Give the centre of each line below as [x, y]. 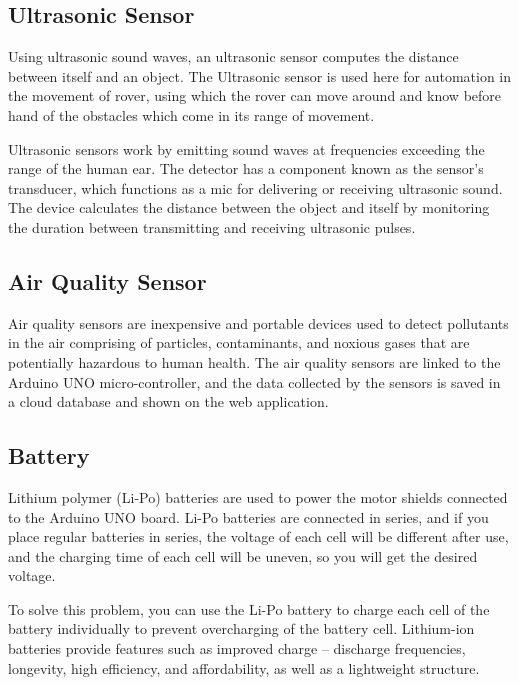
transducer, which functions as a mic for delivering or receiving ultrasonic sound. [255, 187]
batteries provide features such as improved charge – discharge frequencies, [237, 648]
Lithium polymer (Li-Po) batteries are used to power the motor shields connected [258, 496]
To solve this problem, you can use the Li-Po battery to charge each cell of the [249, 608]
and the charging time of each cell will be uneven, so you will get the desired [243, 555]
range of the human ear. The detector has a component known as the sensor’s [246, 168]
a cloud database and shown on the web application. [168, 401]
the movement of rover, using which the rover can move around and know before [255, 95]
